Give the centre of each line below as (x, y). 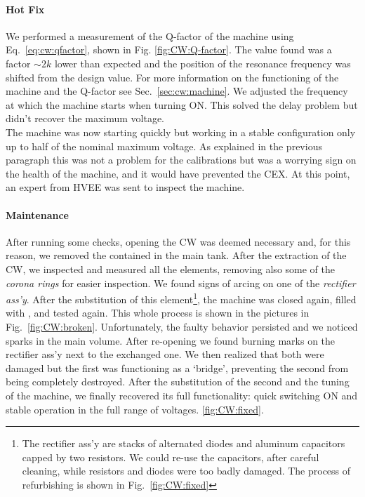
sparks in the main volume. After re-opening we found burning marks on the (171, 340)
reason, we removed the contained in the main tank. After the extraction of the (176, 255)
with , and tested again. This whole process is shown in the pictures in (158, 313)
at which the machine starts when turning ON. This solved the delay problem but (182, 104)
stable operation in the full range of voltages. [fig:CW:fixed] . (135, 409)
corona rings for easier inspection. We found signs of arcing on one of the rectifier (181, 283)
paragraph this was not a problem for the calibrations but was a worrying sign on (181, 160)
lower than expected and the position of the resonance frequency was (203, 63)
